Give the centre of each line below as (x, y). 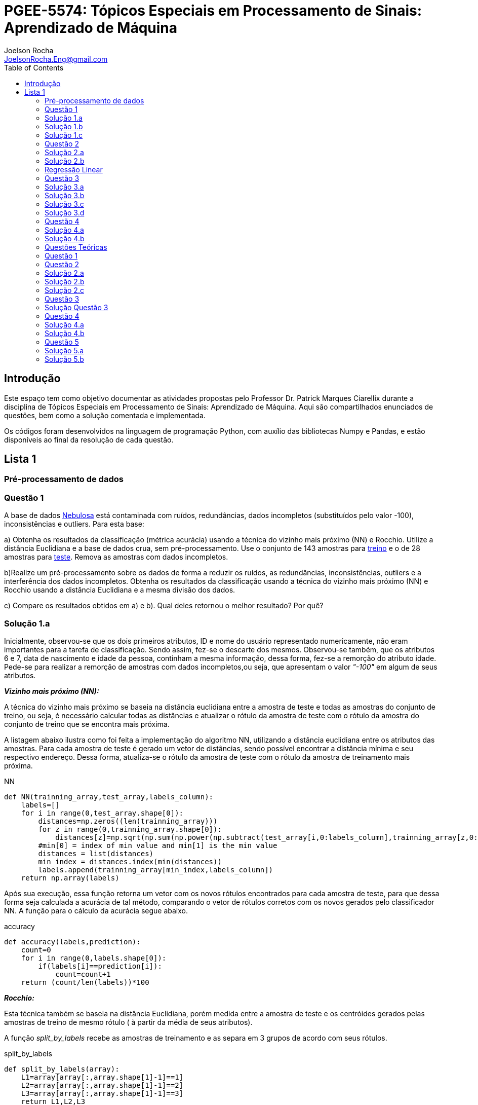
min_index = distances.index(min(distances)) (130, 861)
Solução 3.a (64, 187)
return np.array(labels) (70, 878)
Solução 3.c (64, 204)
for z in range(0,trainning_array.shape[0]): (130, 829)
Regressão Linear (74, 169)
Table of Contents (34, 67)
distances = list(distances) (96, 853)
